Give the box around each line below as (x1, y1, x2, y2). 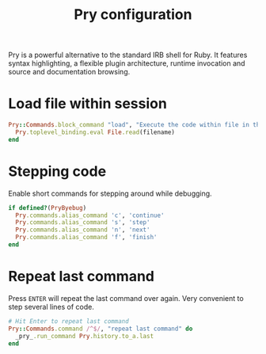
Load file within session (8, 95, 168, 112)
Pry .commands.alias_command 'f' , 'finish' (15, 234, 158, 242)
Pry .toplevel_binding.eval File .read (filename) (15, 128, 176, 136)
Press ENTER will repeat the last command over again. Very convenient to (8, 293, 244, 303)
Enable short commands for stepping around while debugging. (8, 188, 212, 198)
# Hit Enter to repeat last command (8, 317, 129, 325)
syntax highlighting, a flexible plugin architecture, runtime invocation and (8, 59, 245, 68)
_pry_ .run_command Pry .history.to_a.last (15, 332, 154, 340)
